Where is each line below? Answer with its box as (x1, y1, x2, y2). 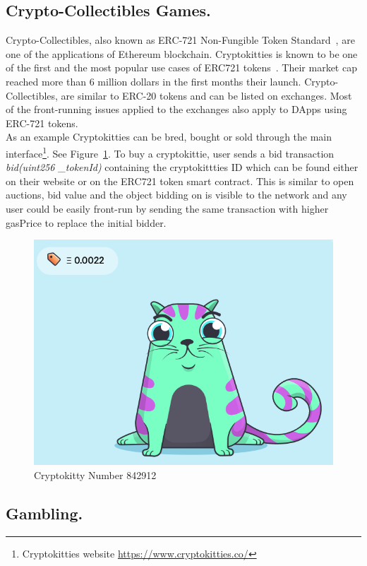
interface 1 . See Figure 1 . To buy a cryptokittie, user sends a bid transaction (6, 143, 335, 160)
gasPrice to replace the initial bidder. (6, 215, 167, 230)
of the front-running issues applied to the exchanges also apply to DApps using (6, 102, 347, 117)
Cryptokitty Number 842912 (34, 467, 157, 482)
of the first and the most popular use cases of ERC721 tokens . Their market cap (6, 60, 357, 75)
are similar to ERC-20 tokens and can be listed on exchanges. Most (61, 88, 352, 102)
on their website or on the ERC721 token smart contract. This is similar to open (6, 173, 354, 188)
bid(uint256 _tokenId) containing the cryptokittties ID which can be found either (6, 160, 359, 175)
